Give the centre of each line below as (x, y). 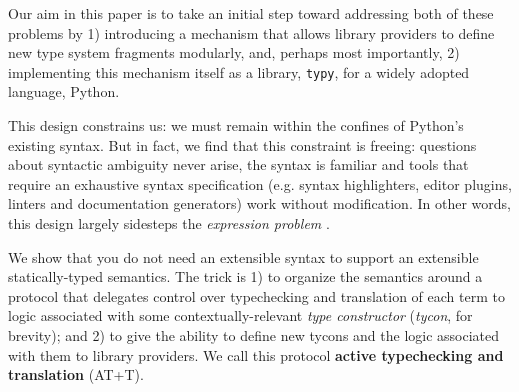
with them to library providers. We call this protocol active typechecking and (256, 354)
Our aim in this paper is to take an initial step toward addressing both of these (251, 13)
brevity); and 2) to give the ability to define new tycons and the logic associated (254, 334)
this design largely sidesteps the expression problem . (169, 223)
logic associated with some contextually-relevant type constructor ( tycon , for (240, 315)
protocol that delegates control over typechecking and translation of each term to (256, 295)
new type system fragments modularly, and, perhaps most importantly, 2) (234, 52)
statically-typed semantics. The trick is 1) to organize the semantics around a (245, 276)
